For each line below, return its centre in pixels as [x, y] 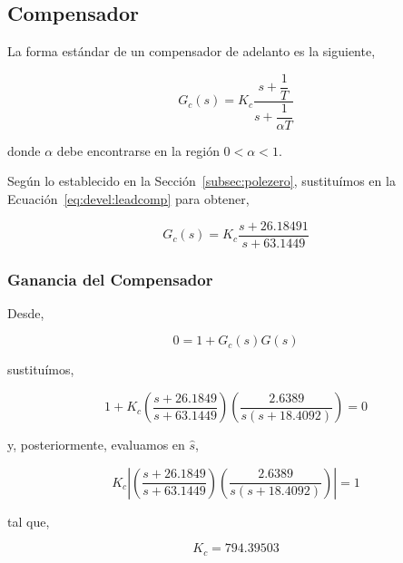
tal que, [29, 521]
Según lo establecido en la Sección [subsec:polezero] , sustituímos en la [201, 181]
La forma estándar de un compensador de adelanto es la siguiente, [192, 51]
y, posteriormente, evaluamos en [96, 445]
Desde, [26, 312]
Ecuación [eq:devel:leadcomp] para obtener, [128, 198]
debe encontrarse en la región [138, 150]
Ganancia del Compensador [110, 279]
